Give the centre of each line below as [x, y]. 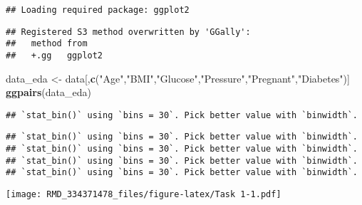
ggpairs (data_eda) [48, 92]
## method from [47, 44]
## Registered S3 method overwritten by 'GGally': [128, 32]
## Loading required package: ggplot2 [98, 10]
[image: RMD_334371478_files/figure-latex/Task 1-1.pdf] [144, 195]
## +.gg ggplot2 [55, 55]
